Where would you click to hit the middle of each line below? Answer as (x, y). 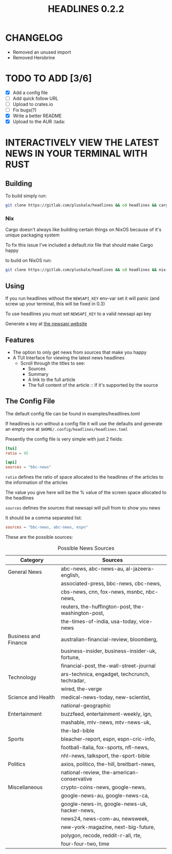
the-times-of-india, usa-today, (99, 622)
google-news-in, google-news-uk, (104, 804)
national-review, (81, 773)
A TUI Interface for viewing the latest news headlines (69, 357)
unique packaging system (33, 235)
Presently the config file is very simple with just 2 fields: (64, 439)
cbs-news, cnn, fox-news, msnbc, (103, 592)
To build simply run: (26, 196)
